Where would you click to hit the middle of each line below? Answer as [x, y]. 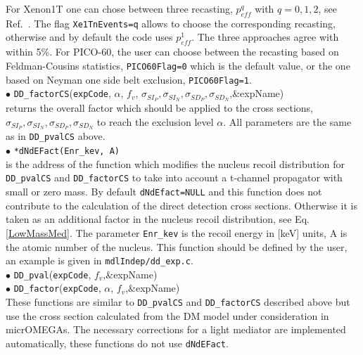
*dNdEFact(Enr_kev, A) [67, 151]
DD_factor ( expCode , [57, 288]
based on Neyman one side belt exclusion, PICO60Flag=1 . [129, 79]
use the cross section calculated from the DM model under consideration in [167, 315]
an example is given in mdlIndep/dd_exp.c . [100, 260]
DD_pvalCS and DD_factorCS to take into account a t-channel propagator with [174, 177]
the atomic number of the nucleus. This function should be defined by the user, [177, 246]
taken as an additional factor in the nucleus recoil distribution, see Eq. [158, 219]
